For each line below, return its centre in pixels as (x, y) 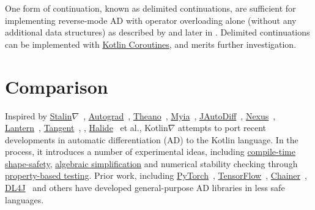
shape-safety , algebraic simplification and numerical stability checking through (151, 163)
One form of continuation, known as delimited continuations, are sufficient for (150, 8)
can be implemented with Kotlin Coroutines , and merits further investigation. (151, 44)
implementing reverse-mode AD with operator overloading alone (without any (151, 20)
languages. (24, 199)
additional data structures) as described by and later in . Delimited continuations (157, 32)
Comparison (57, 86)
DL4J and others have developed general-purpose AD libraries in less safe (145, 188)
